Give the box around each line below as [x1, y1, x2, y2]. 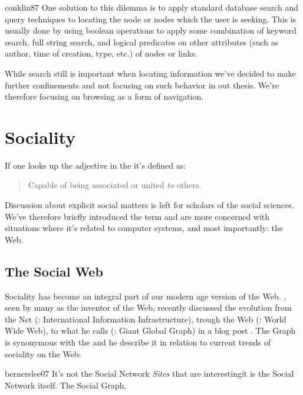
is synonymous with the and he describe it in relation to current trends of [5, 336, 271, 348]
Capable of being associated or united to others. [28, 179, 202, 191]
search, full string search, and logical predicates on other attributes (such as [5, 35, 279, 48]
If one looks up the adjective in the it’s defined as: [5, 159, 186, 171]
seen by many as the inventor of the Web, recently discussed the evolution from [5, 301, 292, 314]
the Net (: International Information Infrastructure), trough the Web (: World [5, 312, 286, 325]
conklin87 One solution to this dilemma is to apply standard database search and [5, 1, 298, 13]
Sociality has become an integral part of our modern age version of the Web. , [5, 289, 286, 302]
